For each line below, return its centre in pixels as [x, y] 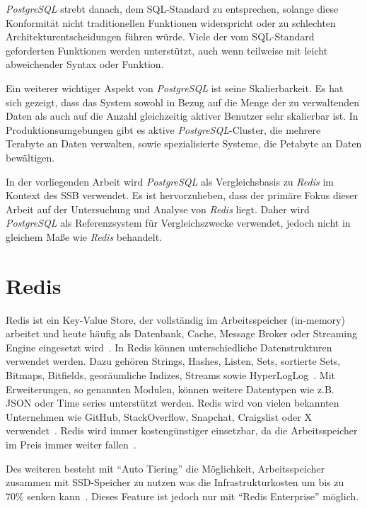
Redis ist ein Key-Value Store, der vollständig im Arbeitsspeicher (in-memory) [175, 319]
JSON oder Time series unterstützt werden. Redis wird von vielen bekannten [173, 403]
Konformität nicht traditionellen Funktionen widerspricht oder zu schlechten [171, 22]
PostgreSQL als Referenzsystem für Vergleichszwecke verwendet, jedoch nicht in [178, 223]
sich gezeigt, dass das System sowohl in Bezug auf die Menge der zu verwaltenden [182, 102]
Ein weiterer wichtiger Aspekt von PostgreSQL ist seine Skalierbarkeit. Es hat [175, 88]
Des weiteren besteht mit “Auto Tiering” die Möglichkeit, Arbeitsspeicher [165, 468]
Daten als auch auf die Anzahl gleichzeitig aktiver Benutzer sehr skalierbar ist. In [182, 116]
